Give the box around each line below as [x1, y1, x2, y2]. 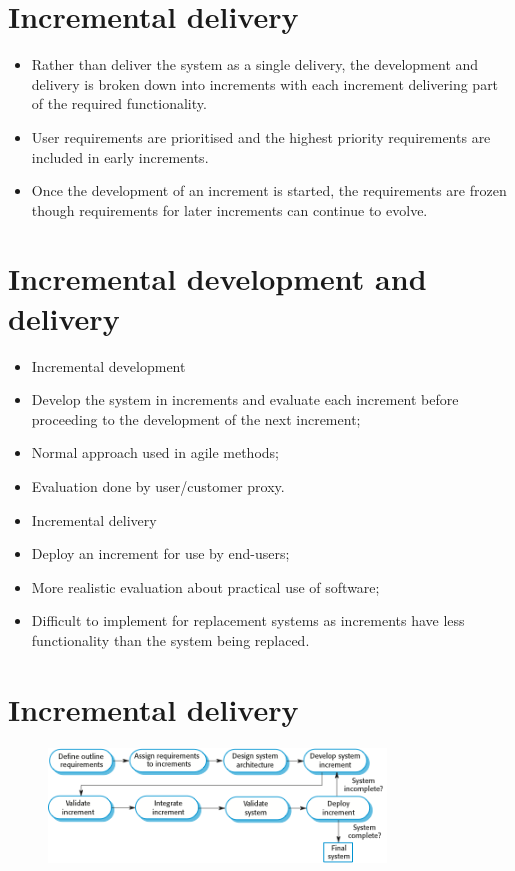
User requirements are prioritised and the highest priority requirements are [31, 126, 491, 147]
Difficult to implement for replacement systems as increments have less [31, 610, 465, 631]
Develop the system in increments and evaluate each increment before [31, 389, 459, 410]
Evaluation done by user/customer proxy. [31, 475, 285, 496]
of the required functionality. [31, 93, 207, 114]
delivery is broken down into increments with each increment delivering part [31, 73, 499, 94]
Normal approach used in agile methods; [31, 442, 279, 463]
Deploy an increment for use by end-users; [31, 543, 290, 564]
